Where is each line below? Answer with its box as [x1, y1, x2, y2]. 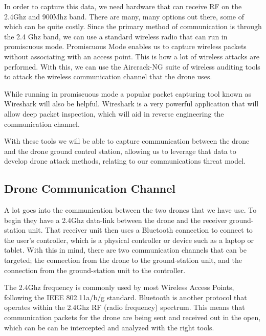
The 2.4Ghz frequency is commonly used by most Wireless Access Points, [4, 282, 234, 293]
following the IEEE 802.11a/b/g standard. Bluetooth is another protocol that [4, 292, 247, 302]
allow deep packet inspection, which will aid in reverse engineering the [4, 108, 224, 119]
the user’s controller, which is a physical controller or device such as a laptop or [4, 234, 254, 245]
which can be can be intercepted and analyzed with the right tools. [4, 322, 214, 332]
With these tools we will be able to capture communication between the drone [4, 136, 250, 146]
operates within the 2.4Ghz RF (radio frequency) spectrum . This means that [4, 302, 245, 312]
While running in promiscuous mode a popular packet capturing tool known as [4, 88, 252, 99]
